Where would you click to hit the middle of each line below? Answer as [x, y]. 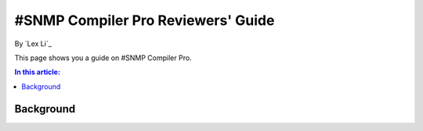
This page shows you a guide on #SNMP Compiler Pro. [103, 58]
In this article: [37, 72]
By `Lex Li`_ [33, 44]
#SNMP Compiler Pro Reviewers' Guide [145, 20]
